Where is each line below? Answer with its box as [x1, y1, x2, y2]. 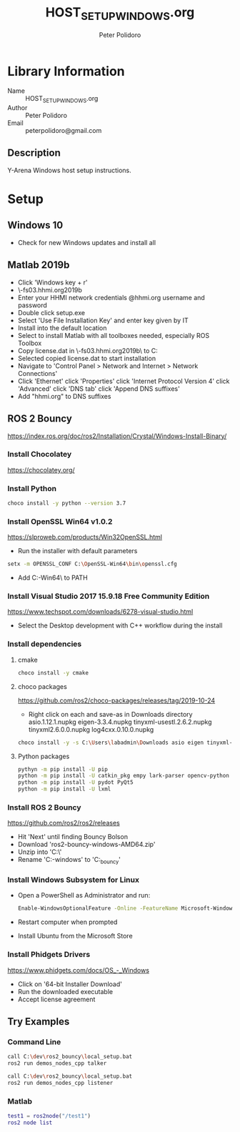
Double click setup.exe [17, 308, 86, 317]
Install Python [7, 483, 57, 493]
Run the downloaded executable [17, 987, 113, 996]
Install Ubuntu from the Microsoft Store [17, 932, 134, 940]
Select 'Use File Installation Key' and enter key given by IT [17, 316, 189, 324]
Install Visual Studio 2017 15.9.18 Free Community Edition [7, 591, 210, 601]
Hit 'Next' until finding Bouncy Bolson [17, 833, 129, 841]
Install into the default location [17, 323, 107, 332]
